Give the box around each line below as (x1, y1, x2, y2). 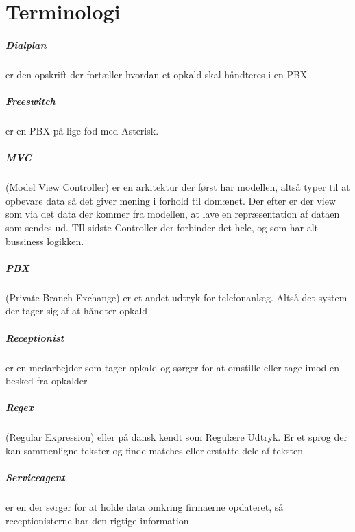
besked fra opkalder (5, 373, 88, 388)
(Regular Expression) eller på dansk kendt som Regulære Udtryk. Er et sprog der (5, 430, 347, 444)
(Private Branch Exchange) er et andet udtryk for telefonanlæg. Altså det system (5, 290, 347, 304)
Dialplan (5, 37, 47, 51)
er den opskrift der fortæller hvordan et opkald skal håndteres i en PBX (5, 67, 308, 81)
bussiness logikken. (5, 233, 84, 248)
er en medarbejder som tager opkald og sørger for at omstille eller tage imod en (5, 360, 340, 374)
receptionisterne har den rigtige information (5, 513, 189, 527)
